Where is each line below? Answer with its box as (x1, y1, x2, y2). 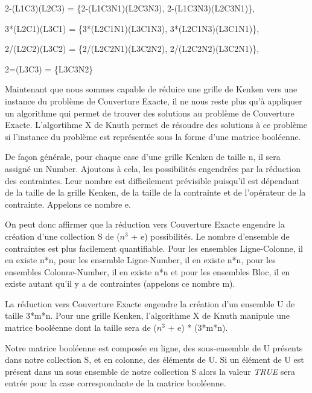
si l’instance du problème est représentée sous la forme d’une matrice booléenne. (5, 130, 301, 142)
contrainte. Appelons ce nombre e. (5, 197, 131, 210)
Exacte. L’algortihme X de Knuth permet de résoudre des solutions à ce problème (5, 118, 307, 131)
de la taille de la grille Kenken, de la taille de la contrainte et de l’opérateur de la (5, 186, 306, 199)
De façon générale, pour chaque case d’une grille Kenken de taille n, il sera (5, 150, 281, 163)
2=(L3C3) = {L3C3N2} (5, 62, 94, 75)
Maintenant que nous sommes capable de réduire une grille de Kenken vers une (5, 83, 298, 95)
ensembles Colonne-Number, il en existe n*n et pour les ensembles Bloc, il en (5, 265, 290, 278)
